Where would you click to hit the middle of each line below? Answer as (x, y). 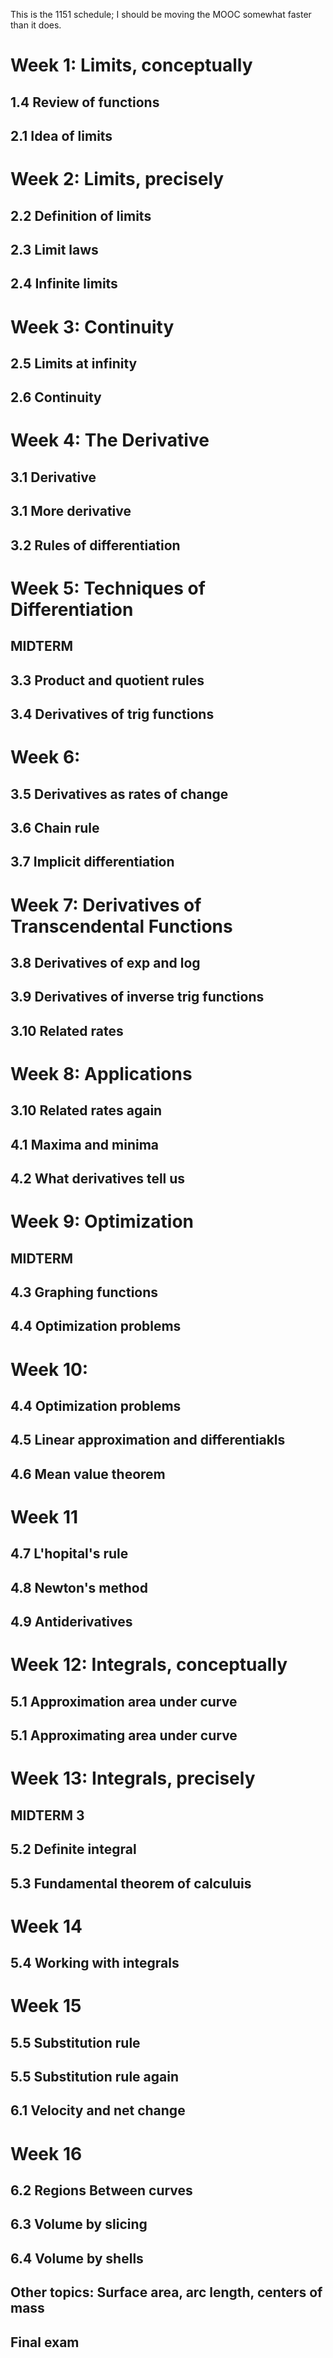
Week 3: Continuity (92, 326)
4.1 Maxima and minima (85, 1144)
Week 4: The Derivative (110, 440)
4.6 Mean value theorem (88, 1474)
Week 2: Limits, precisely (117, 179)
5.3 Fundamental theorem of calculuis (131, 1883)
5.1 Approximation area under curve (124, 1701)
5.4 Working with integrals (95, 1963)
